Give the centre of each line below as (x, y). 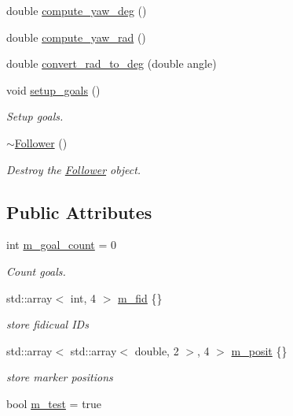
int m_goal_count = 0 (62, 245)
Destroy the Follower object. (74, 169)
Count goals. (36, 271)
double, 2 (157, 350)
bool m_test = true (54, 403)
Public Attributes (79, 212)
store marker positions (60, 377)
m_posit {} (259, 350)
